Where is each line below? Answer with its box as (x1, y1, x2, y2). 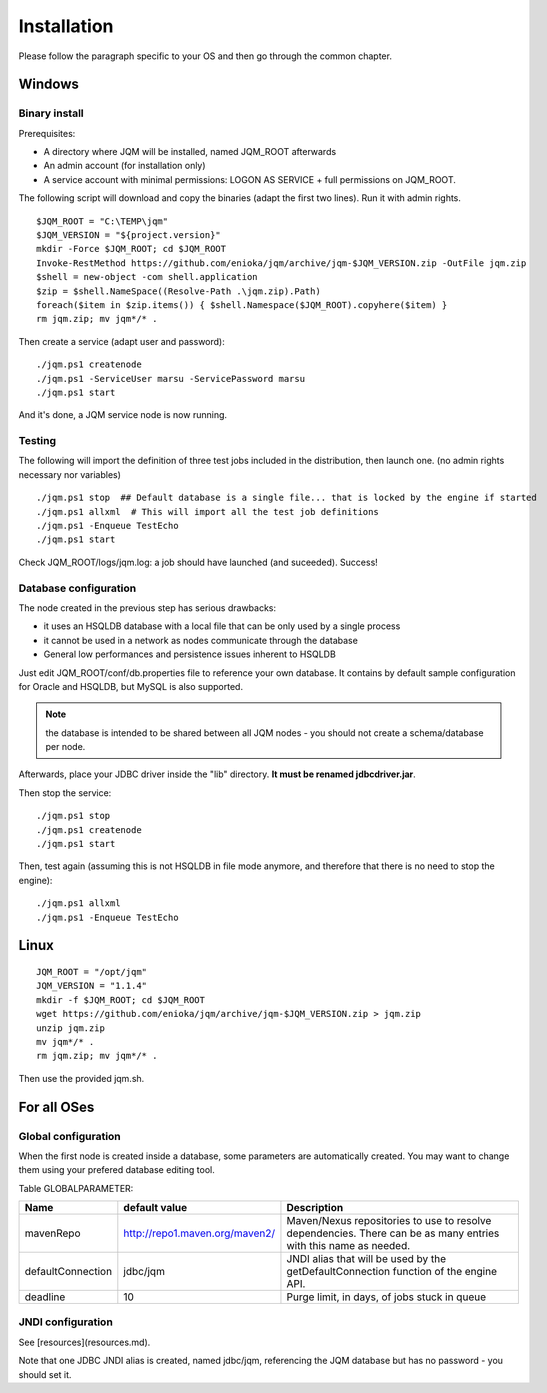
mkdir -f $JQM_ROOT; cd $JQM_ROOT (36, 994, 205, 1005)
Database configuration (18, 581, 137, 595)
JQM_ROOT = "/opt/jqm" (36, 966, 148, 978)
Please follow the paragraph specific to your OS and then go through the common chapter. (18, 50, 392, 62)
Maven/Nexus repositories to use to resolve (286, 1214, 492, 1228)
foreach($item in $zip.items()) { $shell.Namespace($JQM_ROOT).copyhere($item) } (36, 300, 448, 310)
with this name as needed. (286, 1239, 411, 1253)
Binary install (18, 106, 84, 120)
